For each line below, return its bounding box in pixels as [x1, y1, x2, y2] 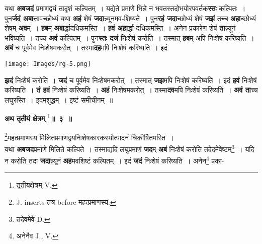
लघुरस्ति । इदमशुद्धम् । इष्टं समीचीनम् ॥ [5, 94, 113, 105]
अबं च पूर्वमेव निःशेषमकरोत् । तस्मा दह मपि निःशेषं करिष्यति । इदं [5, 42, 167, 53]
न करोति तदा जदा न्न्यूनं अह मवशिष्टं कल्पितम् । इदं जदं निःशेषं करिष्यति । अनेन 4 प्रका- [5, 154, 224, 166]
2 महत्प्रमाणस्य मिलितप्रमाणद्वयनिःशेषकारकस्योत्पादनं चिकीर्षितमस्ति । [5, 130, 174, 142]
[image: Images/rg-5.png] [5, 60, 91, 67]
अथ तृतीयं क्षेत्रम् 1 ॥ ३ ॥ [5, 112, 72, 124]
